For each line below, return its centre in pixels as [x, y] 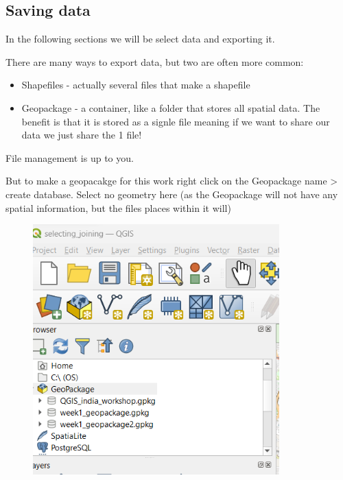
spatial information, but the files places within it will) [118, 207]
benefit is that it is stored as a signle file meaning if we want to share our [176, 121]
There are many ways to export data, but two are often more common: [155, 61]
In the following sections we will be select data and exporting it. [140, 39]
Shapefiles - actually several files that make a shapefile [136, 85]
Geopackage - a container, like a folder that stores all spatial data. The [171, 107]
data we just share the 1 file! [82, 135]
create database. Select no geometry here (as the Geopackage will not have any [172, 194]
